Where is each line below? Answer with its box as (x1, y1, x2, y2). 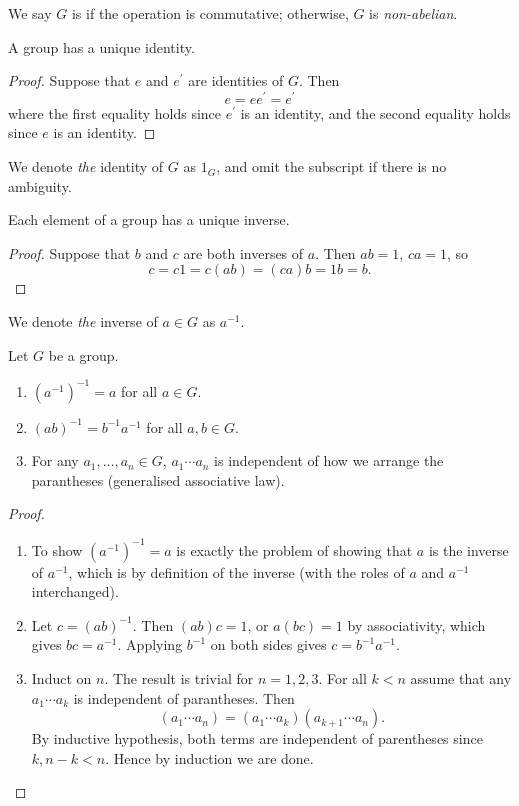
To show (31, 539, 83, 560)
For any (31, 450, 79, 471)
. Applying (117, 634, 183, 655)
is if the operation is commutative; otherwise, (71, 3, 349, 23)
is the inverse (428, 539, 509, 560)
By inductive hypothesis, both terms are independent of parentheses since (31, 728, 483, 749)
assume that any (410, 667, 512, 688)
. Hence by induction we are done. (105, 747, 314, 768)
